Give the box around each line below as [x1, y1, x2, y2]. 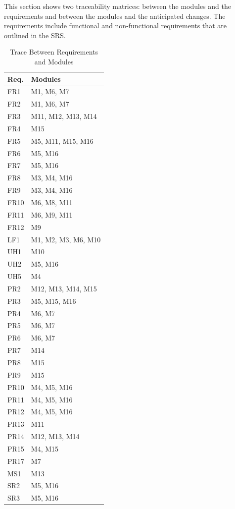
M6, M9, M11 [31, 209, 73, 220]
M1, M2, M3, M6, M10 [31, 234, 101, 244]
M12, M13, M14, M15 [31, 283, 97, 293]
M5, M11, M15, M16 [31, 135, 94, 146]
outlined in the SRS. [4, 30, 66, 40]
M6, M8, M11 [31, 197, 73, 207]
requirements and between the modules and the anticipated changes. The [4, 10, 226, 21]
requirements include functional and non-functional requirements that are [4, 20, 227, 31]
